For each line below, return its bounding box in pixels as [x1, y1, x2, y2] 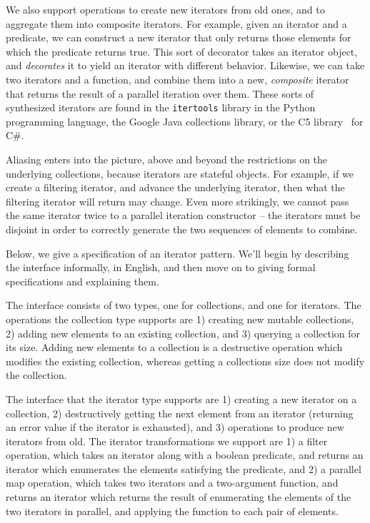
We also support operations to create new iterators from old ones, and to [6, 2, 325, 16]
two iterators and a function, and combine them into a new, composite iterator [6, 71, 349, 86]
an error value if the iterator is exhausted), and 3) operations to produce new [6, 420, 344, 435]
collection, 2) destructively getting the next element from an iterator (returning [6, 405, 354, 420]
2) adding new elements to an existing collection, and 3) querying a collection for [6, 325, 361, 340]
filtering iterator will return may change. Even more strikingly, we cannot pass [6, 193, 349, 208]
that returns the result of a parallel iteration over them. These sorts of [6, 86, 314, 101]
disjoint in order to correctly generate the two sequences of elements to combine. [6, 221, 358, 236]
